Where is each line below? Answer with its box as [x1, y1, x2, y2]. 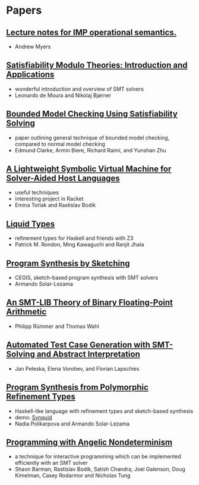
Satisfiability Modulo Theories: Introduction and [6, 60, 188, 70]
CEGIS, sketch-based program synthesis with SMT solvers [14, 274, 159, 281]
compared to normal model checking [14, 140, 106, 148]
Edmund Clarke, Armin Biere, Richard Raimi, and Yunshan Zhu [14, 146, 166, 154]
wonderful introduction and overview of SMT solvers [14, 85, 144, 92]
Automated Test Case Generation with [6, 340, 150, 350]
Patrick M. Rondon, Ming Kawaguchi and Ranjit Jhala [14, 241, 144, 248]
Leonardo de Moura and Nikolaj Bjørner [14, 92, 112, 99]
